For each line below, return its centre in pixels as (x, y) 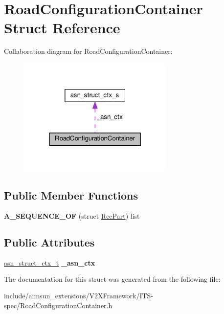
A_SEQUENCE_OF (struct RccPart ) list (72, 216)
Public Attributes (49, 242)
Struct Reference (62, 28)
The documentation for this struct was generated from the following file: (112, 279)
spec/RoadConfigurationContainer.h (58, 305)
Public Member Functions (71, 195)
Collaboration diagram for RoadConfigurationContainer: (88, 51)
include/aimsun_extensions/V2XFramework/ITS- (79, 296)
